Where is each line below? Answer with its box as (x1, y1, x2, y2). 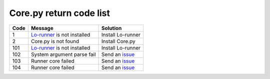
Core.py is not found (30, 37, 79, 44)
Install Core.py (101, 37, 135, 44)
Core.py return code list (9, 7, 110, 18)
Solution (101, 24, 122, 31)
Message (30, 24, 53, 31)
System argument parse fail (30, 50, 96, 57)
